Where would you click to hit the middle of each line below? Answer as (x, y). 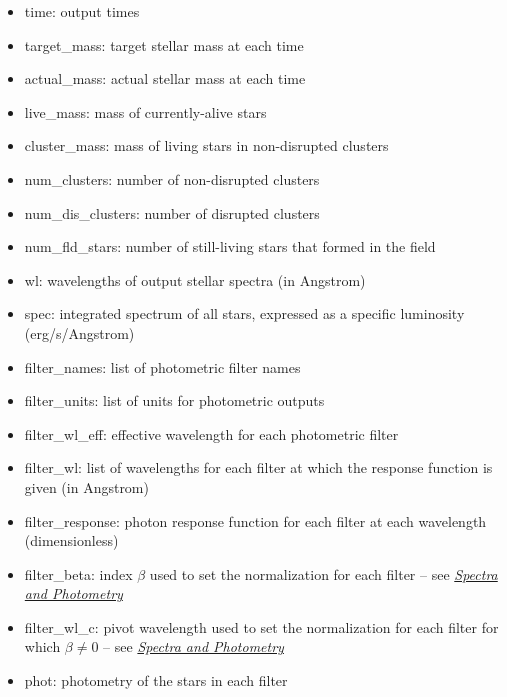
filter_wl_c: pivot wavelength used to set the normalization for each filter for (261, 626)
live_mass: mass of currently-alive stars (145, 111)
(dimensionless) (71, 540)
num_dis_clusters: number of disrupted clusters (172, 212)
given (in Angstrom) (86, 486)
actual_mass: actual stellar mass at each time (165, 78)
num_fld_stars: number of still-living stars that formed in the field (230, 246)
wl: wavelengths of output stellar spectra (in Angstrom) (195, 279)
